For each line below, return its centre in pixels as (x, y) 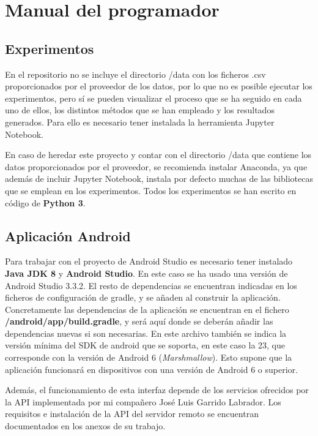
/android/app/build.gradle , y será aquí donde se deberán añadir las (139, 321)
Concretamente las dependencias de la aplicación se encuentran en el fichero (147, 309)
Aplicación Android (68, 235)
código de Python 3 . (45, 202)
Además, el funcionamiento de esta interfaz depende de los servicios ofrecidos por (157, 390)
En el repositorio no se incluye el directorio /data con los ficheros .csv (135, 74)
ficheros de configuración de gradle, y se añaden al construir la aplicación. (143, 297)
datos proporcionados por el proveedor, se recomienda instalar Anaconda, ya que (156, 166)
